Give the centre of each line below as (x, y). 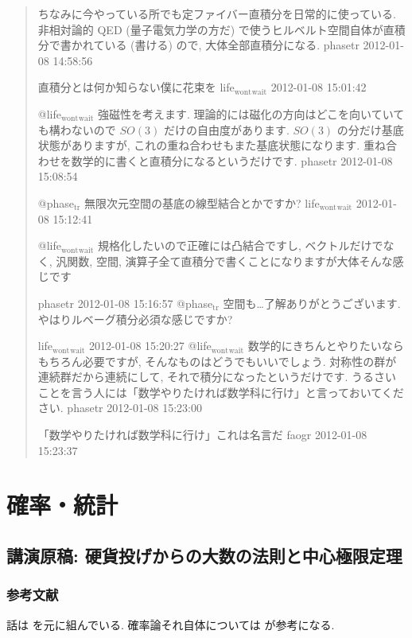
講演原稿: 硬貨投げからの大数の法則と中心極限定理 (204, 556)
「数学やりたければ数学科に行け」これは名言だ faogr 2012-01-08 (202, 435)
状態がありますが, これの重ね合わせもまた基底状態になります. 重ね (212, 145)
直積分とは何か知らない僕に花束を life (136, 87)
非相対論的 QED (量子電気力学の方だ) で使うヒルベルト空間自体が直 (216, 29)
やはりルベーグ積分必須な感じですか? (135, 319)
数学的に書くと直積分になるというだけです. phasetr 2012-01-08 (232, 160)
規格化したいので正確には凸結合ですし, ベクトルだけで (240, 245)
